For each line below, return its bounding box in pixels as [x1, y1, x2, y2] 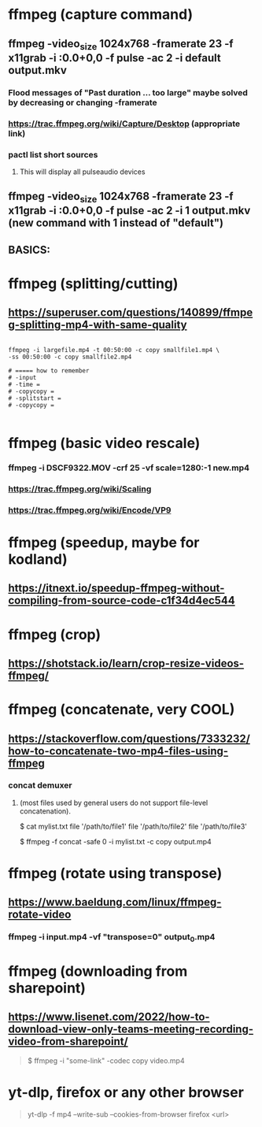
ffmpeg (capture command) [8, 6, 194, 24]
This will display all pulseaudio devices [19, 167, 146, 176]
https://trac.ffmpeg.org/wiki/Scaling [8, 483, 152, 494]
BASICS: [8, 243, 51, 257]
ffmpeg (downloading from [8, 962, 188, 980]
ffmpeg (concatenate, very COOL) [8, 701, 235, 718]
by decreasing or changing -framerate [8, 97, 157, 108]
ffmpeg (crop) [8, 625, 101, 643]
